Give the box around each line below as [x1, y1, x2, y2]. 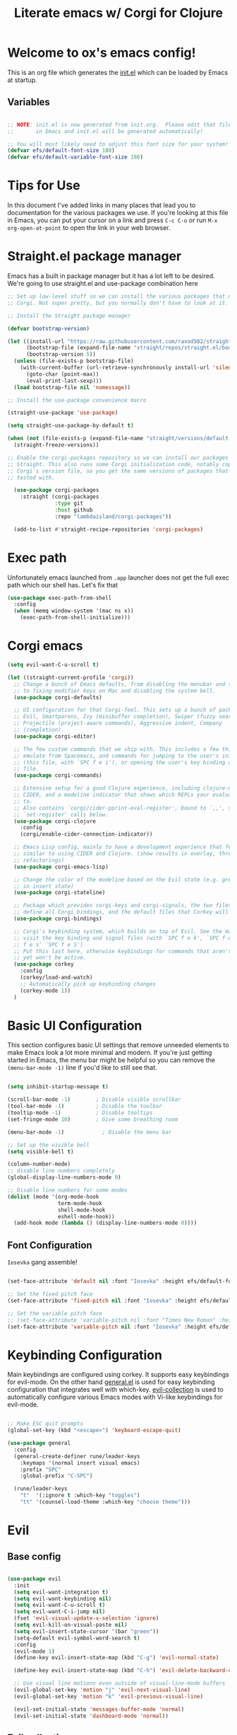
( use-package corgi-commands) [13, 772, 102, 779]
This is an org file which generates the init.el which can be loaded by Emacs [7, 68, 228, 76]
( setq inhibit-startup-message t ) [7, 1083, 109, 1090]
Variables [7, 96, 51, 108]
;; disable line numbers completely [7, 1168, 115, 1175]
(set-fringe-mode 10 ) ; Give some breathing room [7, 1116, 178, 1123]
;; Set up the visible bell [7, 1141, 90, 1148]
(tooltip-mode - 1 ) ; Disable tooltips [7, 1109, 153, 1117]
